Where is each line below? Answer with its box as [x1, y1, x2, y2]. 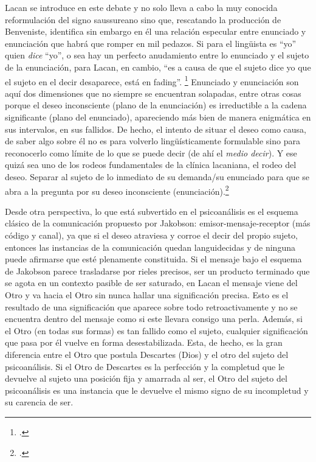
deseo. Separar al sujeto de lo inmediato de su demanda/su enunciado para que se [5, 170, 309, 183]
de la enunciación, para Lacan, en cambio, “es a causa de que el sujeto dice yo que [5, 60, 311, 73]
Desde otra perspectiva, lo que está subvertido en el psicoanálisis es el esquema [5, 205, 298, 217]
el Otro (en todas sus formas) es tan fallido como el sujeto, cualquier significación [5, 324, 308, 337]
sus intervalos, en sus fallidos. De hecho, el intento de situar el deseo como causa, [5, 122, 306, 135]
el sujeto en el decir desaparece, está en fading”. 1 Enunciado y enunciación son [5, 73, 299, 88]
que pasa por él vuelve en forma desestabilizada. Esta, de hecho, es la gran [5, 336, 283, 349]
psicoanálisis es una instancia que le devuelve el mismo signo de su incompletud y [5, 383, 309, 396]
